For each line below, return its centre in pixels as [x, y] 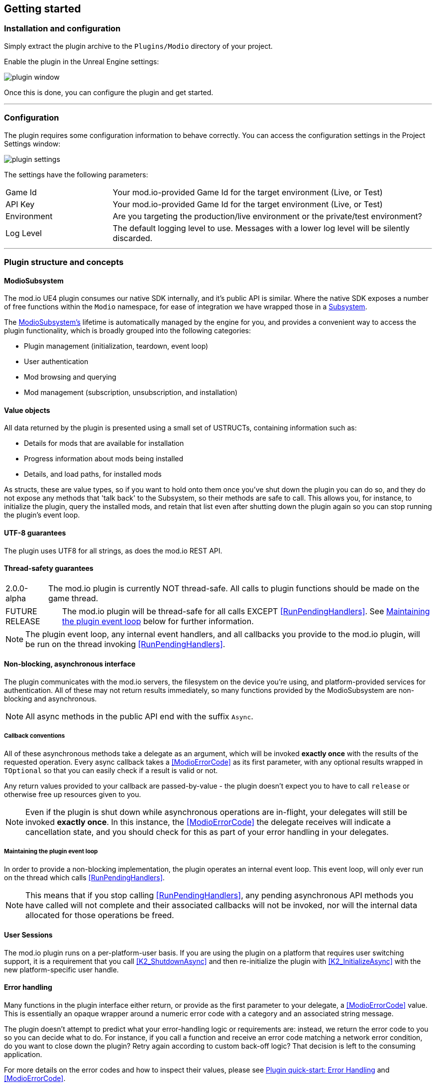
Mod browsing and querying [70, 377]
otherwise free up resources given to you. [73, 794]
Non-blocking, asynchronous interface [70, 664]
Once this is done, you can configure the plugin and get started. [109, 92]
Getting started [43, 9]
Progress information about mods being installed [104, 459]
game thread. [73, 598]
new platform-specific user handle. [61, 969]
